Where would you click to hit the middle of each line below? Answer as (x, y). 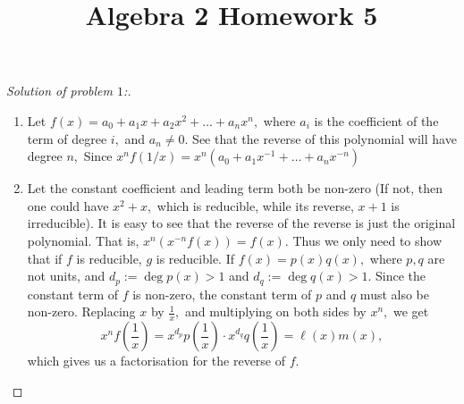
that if (45, 258)
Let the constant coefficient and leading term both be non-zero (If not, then (235, 188)
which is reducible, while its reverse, (255, 205)
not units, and (66, 276)
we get (411, 311)
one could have (68, 205)
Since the (400, 276)
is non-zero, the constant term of (222, 294)
